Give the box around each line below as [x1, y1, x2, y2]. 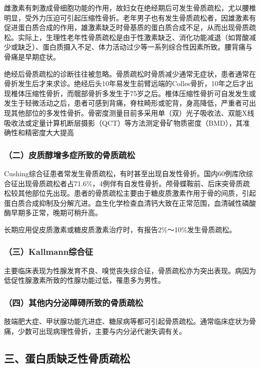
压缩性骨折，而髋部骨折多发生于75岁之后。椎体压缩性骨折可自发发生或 [24, 88, 256, 98]
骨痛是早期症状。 [4, 51, 60, 62]
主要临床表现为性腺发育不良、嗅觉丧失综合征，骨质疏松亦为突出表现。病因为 [4, 265, 256, 275]
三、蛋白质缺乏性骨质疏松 [4, 350, 130, 365]
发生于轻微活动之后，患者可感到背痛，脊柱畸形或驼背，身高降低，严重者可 [4, 98, 249, 108]
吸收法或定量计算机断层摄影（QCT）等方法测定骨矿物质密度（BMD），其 [4, 117, 243, 128]
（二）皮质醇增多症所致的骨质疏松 [4, 148, 135, 161]
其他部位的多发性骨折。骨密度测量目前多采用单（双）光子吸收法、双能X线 [10, 107, 254, 118]
